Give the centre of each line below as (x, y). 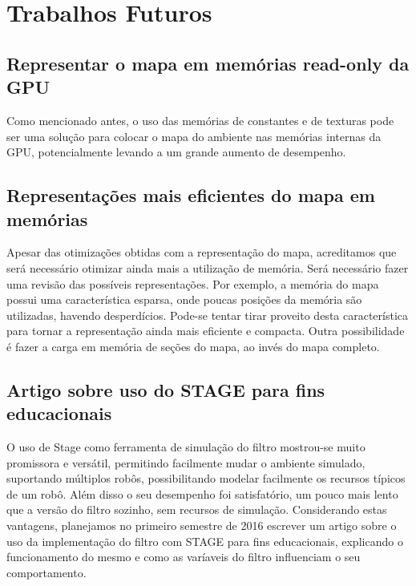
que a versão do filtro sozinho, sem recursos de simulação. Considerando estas (197, 509)
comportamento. (46, 572)
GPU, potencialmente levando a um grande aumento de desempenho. (176, 152)
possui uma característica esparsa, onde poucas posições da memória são (184, 299)
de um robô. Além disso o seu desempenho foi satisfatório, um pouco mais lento (202, 493)
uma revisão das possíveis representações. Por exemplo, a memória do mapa (193, 283)
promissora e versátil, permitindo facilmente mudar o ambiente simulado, (186, 462)
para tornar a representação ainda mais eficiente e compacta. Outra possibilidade (206, 331)
